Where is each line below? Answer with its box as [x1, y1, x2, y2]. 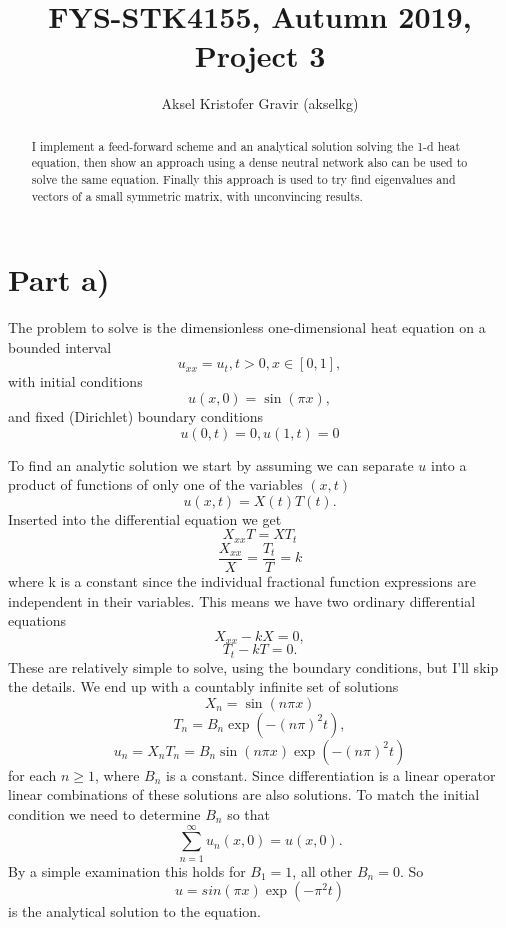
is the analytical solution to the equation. [8, 901, 261, 922]
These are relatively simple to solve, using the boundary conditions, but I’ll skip [8, 656, 499, 677]
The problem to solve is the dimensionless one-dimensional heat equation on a [8, 317, 486, 338]
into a [431, 454, 467, 475]
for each [8, 764, 57, 785]
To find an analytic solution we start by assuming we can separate [8, 454, 414, 475]
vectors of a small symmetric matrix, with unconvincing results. [31, 187, 363, 204]
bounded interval [8, 336, 112, 357]
